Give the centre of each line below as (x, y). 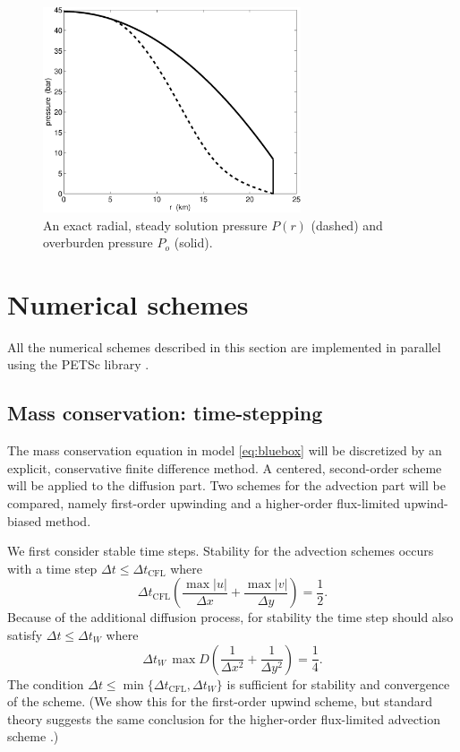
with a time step (52, 568)
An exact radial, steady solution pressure (155, 225)
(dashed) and (347, 225)
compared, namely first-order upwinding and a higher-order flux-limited (204, 503)
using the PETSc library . (78, 364)
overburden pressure (98, 242)
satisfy (25, 634)
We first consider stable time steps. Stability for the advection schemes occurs (221, 551)
